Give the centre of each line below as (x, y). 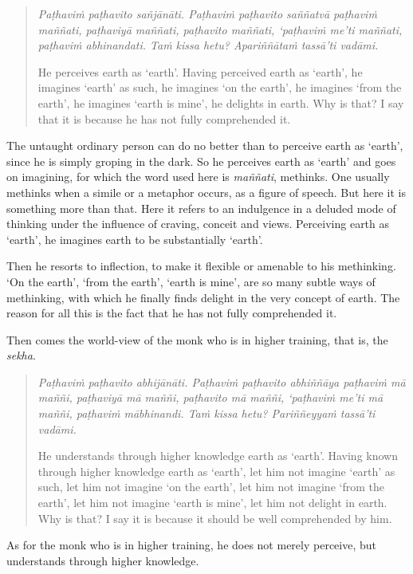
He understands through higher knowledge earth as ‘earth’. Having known (218, 456)
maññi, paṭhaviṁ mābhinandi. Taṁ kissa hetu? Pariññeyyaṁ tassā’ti (206, 413)
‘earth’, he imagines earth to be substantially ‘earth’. (135, 239)
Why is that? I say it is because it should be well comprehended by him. (215, 518)
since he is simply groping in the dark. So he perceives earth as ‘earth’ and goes (201, 161)
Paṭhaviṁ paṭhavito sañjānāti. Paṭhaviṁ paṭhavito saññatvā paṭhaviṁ (207, 14)
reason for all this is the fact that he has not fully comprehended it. (172, 313)
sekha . (21, 355)
